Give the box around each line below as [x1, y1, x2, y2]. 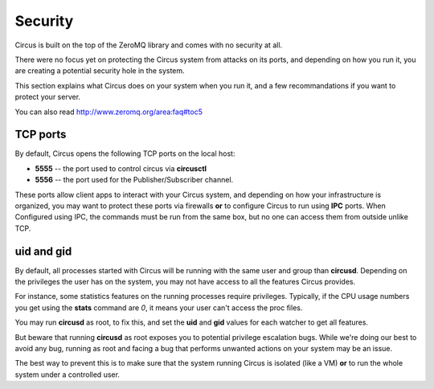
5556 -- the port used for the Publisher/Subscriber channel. [35, 175, 234, 185]
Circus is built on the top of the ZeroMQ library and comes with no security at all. [14, 40, 283, 50]
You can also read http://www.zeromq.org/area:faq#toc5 [14, 107, 203, 117]
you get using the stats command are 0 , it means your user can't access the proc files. [14, 302, 303, 313]
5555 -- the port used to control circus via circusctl [35, 163, 207, 173]
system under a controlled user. [14, 370, 121, 379]
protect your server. [14, 92, 80, 102]
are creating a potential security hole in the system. [14, 66, 185, 76]
